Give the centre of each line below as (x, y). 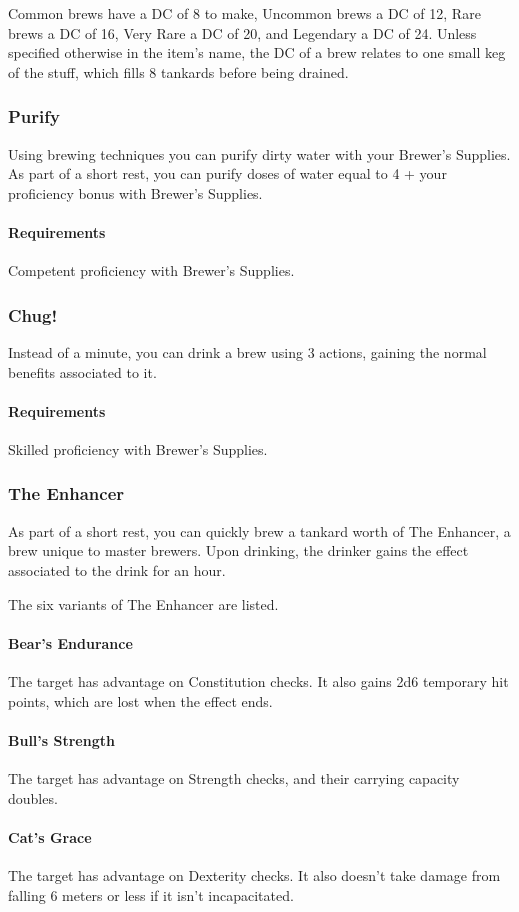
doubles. (33, 797)
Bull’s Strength (61, 739)
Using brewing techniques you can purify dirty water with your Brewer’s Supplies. (259, 153)
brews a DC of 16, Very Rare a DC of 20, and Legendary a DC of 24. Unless (242, 32)
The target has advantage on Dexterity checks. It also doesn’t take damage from (254, 874)
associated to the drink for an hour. (117, 569)
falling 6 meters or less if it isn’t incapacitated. (151, 894)
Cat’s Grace (50, 836)
